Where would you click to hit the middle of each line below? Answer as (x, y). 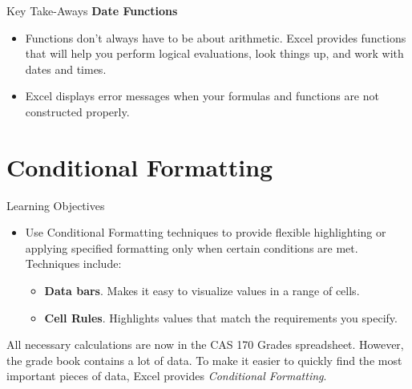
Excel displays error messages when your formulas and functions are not (202, 96)
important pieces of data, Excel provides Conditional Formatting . (167, 376)
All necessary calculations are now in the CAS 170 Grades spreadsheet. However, (205, 344)
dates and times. (66, 69)
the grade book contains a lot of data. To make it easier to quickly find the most (204, 360)
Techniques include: (73, 263)
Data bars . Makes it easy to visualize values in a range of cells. (202, 291)
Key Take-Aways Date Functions (92, 10)
